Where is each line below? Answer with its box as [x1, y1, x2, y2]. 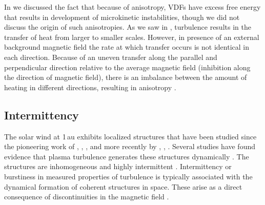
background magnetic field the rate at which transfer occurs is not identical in [4, 42, 249, 52]
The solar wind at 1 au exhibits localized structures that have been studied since [4, 131, 257, 141]
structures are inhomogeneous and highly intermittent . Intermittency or [4, 161, 232, 172]
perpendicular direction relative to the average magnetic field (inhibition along [4, 61, 251, 72]
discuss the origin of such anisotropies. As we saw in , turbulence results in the [4, 22, 251, 32]
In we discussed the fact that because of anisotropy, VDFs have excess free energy [4, 2, 261, 12]
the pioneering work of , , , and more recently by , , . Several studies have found [4, 141, 256, 152]
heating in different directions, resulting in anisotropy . [4, 81, 176, 92]
